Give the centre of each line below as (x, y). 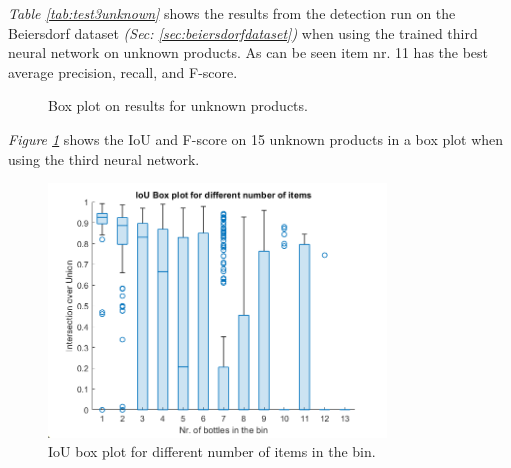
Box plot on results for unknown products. (178, 105)
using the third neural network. (104, 158)
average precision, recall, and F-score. (123, 71)
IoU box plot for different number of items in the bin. (212, 451)
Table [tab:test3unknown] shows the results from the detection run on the (232, 13)
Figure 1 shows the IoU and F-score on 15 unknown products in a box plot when (256, 138)
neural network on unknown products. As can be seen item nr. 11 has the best (248, 52)
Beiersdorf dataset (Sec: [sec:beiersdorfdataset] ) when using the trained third (243, 32)
